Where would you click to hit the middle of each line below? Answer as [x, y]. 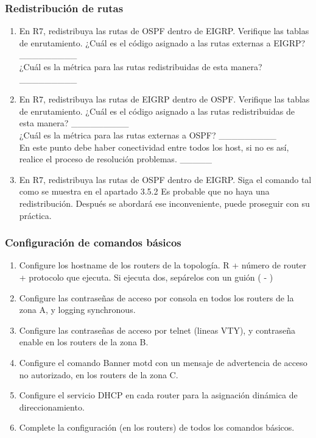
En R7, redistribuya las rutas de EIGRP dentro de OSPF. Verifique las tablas [164, 99]
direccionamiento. [52, 407]
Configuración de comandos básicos [93, 242]
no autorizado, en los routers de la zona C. [99, 374]
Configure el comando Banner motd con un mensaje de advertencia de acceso [163, 362]
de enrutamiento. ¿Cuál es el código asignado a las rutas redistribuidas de [157, 111]
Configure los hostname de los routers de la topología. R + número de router [163, 265]
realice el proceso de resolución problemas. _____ [115, 159]
